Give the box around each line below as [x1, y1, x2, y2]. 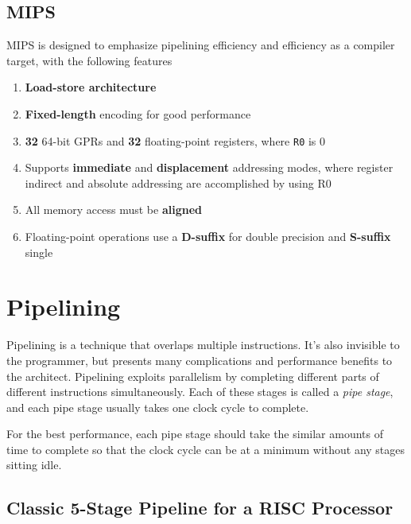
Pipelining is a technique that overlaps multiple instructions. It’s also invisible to [6, 336, 400, 353]
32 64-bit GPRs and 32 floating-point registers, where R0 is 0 [25, 132, 326, 149]
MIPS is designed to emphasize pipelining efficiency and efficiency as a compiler [6, 37, 395, 53]
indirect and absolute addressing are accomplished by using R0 [25, 174, 332, 191]
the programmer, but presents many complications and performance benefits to [6, 351, 393, 368]
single [25, 243, 53, 260]
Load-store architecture [25, 79, 157, 95]
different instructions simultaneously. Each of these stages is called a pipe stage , [6, 383, 394, 400]
